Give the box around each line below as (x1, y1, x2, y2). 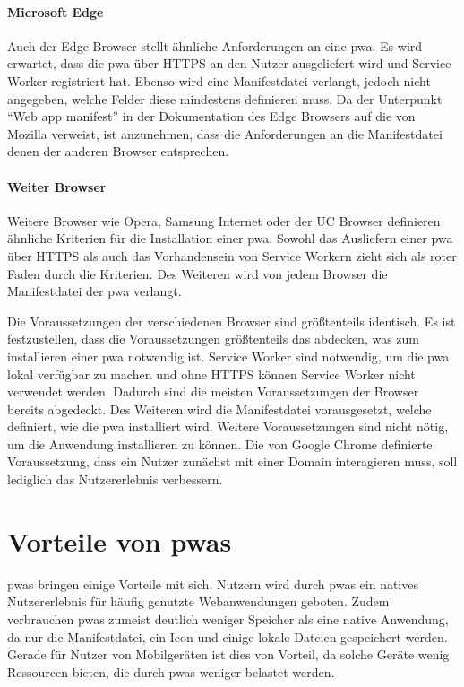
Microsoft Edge (7, 2, 104, 21)
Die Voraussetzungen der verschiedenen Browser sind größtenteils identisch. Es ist (7, 311, 456, 330)
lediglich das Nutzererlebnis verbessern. (7, 470, 223, 489)
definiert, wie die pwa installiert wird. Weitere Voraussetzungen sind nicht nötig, (7, 417, 449, 436)
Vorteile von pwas (7, 522, 232, 559)
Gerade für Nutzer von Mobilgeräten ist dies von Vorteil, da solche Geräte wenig (7, 645, 450, 664)
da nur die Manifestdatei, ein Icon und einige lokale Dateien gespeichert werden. (7, 627, 448, 646)
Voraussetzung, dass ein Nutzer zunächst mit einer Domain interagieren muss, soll (7, 452, 458, 471)
